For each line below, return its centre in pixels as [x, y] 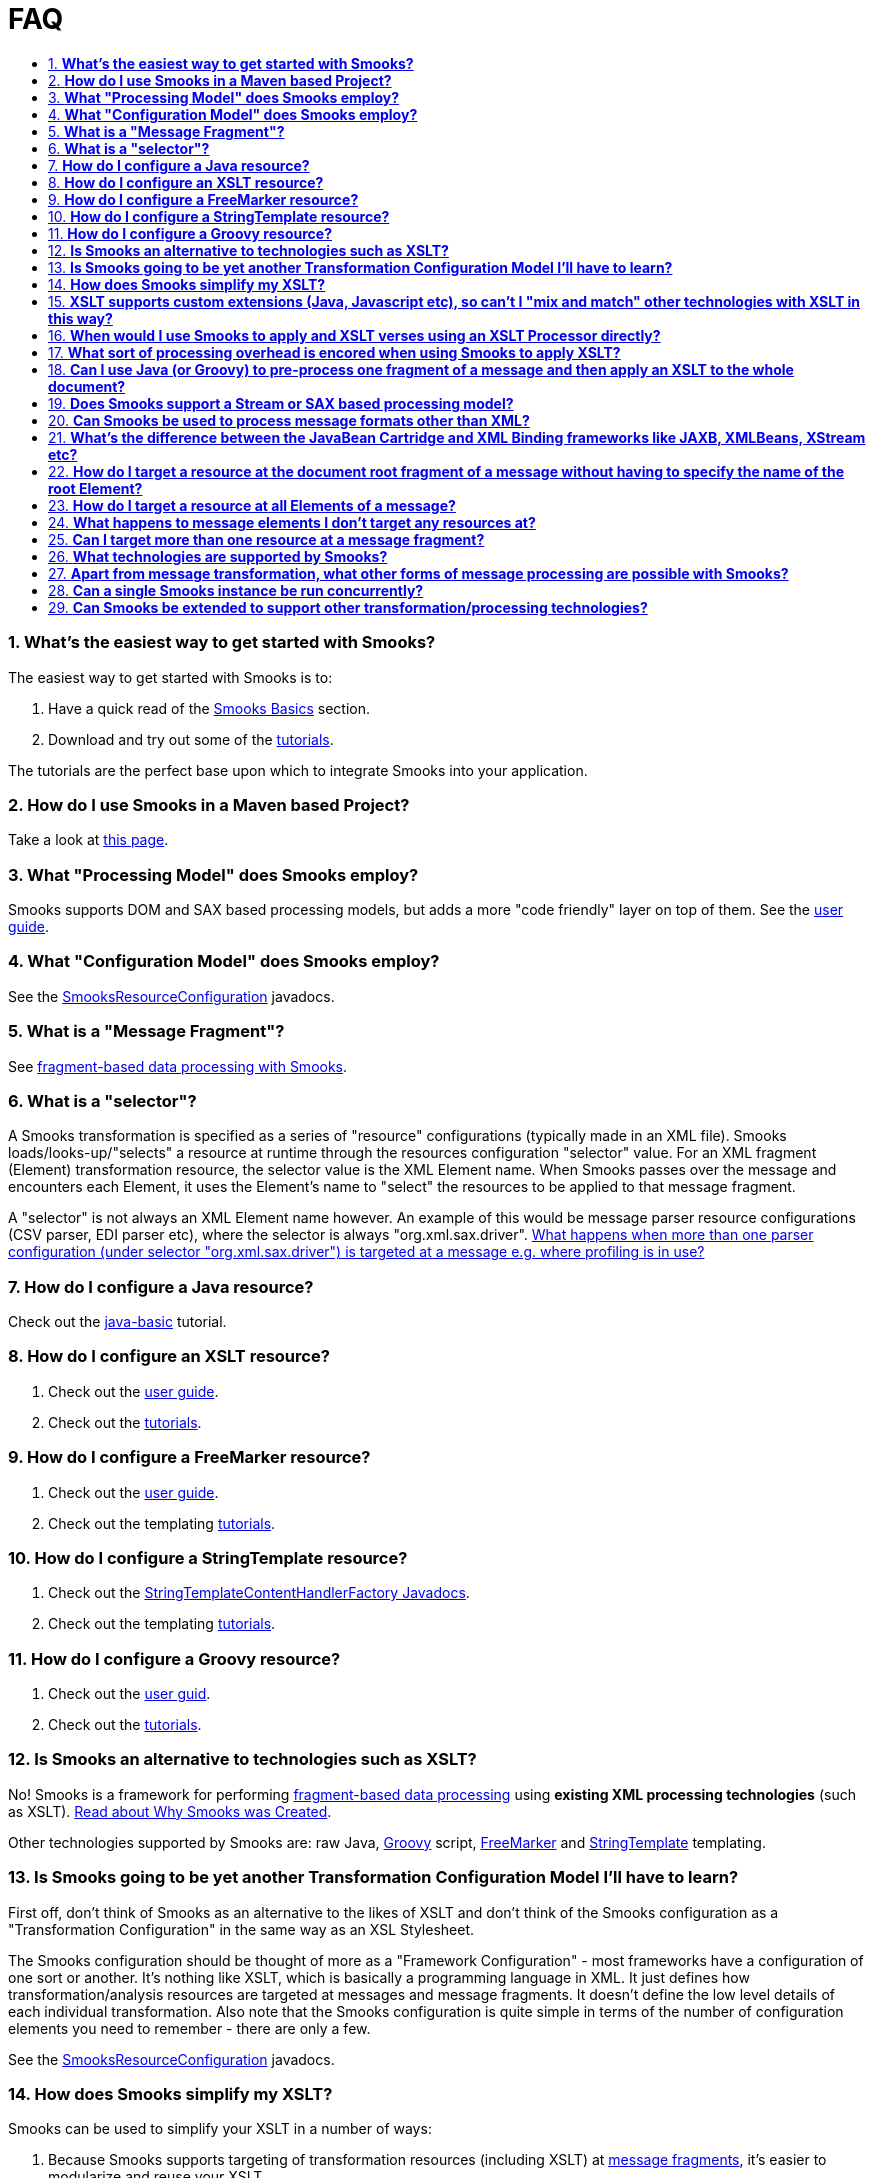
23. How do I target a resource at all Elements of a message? [252, 505]
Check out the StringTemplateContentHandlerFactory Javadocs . [259, 1593]
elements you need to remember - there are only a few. [189, 2028]
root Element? [95, 488]
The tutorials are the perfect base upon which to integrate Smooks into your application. [298, 770]
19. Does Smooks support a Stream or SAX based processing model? [281, 403]
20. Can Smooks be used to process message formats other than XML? [289, 420]
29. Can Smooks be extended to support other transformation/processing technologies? [348, 607]
